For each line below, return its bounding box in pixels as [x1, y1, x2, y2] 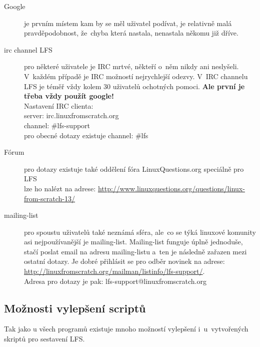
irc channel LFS [4, 44, 52, 55]
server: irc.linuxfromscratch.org [24, 110, 119, 121]
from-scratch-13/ [24, 193, 75, 203]
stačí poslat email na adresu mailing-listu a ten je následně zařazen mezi [24, 246, 247, 256]
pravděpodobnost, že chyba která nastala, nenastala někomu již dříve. [24, 28, 238, 38]
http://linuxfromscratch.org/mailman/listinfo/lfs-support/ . [24, 266, 205, 276]
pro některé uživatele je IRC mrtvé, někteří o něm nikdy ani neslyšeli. [24, 61, 239, 72]
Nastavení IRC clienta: [24, 100, 93, 111]
